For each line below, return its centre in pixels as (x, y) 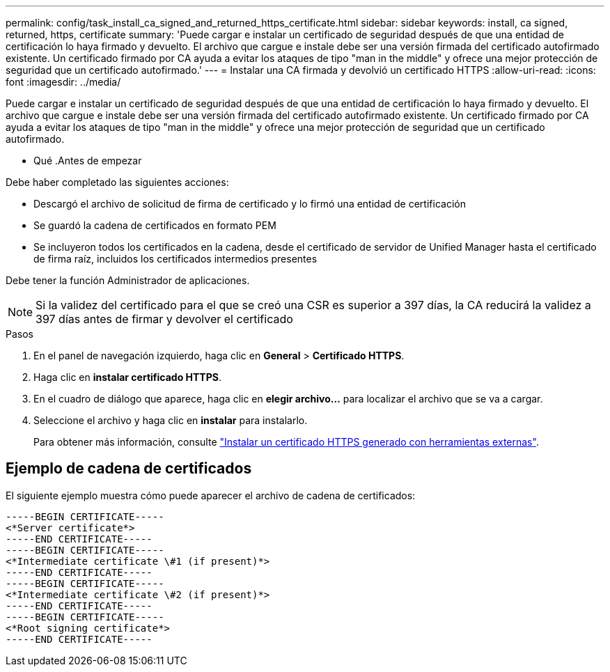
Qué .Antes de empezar (88, 161)
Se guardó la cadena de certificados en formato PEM (155, 225)
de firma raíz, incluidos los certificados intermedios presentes (175, 259)
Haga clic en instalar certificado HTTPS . (127, 377)
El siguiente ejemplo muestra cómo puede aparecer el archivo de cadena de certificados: (211, 495)
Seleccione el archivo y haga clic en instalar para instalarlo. (171, 420)
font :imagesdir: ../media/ (63, 82)
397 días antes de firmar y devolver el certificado (164, 319)
